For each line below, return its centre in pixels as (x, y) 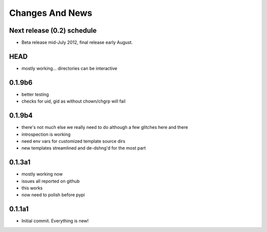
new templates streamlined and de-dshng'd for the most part (84, 148)
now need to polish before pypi (53, 195)
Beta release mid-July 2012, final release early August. (77, 43)
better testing (35, 94)
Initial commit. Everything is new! (55, 221)
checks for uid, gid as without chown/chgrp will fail (73, 101)
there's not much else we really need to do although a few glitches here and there (105, 127)
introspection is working (46, 134)
